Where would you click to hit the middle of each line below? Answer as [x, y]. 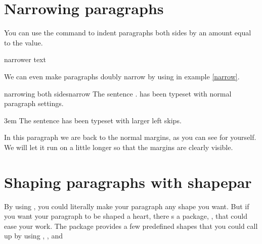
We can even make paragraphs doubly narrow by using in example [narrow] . [122, 76]
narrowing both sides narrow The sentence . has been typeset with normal [118, 93]
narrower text [25, 59]
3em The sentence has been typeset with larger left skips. [93, 120]
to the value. [24, 42]
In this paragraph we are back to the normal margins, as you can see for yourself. [130, 137]
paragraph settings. [34, 103]
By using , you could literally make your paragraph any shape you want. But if [127, 206]
